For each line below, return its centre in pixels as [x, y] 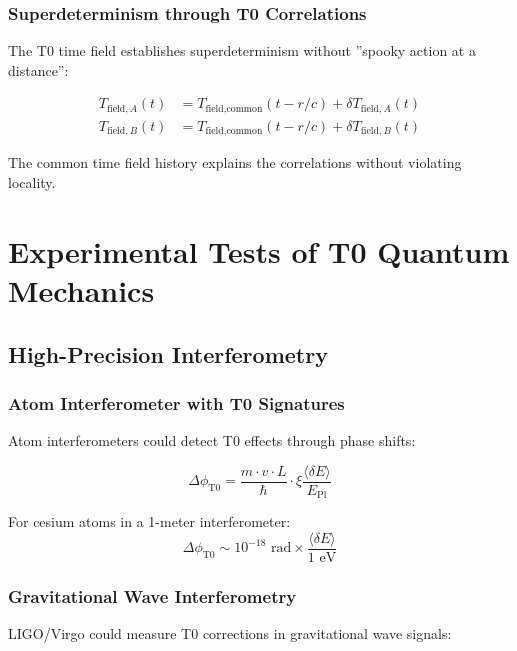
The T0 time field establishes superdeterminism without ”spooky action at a [242, 50]
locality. [32, 181]
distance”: [38, 69]
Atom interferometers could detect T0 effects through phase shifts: [212, 440]
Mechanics [81, 289]
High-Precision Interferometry [168, 353]
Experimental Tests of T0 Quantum [259, 250]
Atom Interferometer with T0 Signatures [176, 402]
